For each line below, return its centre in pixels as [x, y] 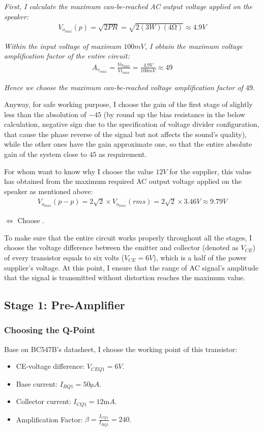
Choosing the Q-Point [50, 330]
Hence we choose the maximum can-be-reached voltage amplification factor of [124, 87]
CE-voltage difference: [50, 366]
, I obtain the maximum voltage [194, 46]
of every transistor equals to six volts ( [64, 257]
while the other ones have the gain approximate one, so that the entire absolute [128, 144]
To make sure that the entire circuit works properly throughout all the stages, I [128, 237]
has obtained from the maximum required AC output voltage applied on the [123, 181]
